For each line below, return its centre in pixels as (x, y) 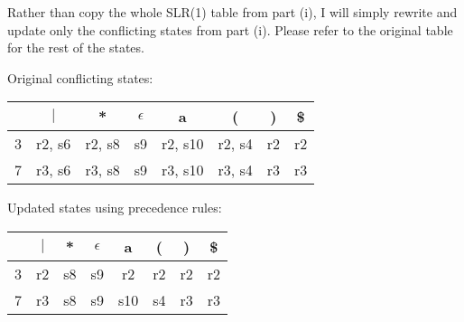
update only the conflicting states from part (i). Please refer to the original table (230, 29)
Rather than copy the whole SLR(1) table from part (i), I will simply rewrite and (232, 12)
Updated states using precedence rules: (115, 208)
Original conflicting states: (80, 77)
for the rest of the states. (76, 47)
